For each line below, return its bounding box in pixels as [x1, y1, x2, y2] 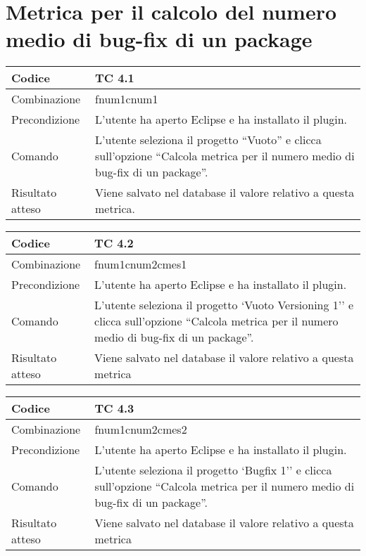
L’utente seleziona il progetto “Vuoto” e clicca [95, 131, 322, 148]
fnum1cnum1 [95, 91, 158, 108]
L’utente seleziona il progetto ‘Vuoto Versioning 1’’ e [94, 297, 354, 313]
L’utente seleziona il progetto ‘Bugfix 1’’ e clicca [94, 462, 332, 479]
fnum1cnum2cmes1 [94, 256, 187, 273]
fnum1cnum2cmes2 [94, 421, 187, 438]
